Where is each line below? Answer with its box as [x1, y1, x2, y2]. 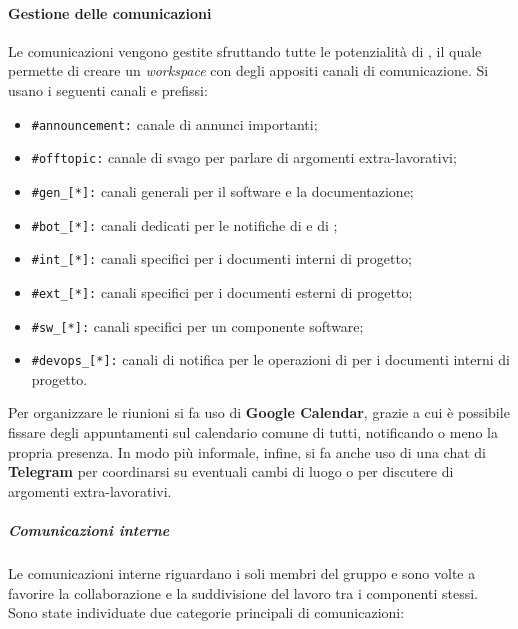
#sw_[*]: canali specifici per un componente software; [31, 315, 364, 336]
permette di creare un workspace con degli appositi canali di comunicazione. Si [8, 60, 489, 81]
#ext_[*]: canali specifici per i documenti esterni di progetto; [31, 281, 413, 302]
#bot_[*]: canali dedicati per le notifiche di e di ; [31, 214, 338, 235]
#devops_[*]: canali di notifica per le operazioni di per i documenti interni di [31, 349, 510, 370]
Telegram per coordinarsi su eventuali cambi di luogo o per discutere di [8, 461, 454, 482]
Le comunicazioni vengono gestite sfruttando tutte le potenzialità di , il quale [8, 40, 482, 61]
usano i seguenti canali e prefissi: [8, 79, 208, 100]
